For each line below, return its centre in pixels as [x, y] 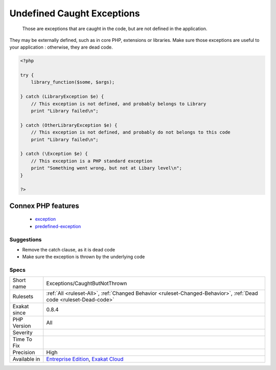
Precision [24, 353]
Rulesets [23, 296]
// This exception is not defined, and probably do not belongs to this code [131, 132]
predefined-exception [58, 226]
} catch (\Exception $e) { [54, 154]
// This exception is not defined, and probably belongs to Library [119, 104]
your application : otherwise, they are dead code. [61, 47]
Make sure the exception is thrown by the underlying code [84, 257]
